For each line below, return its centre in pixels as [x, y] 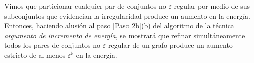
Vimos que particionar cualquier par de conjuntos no [85, 6]
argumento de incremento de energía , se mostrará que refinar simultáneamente [125, 35]
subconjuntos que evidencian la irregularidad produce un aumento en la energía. [127, 16]
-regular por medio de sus [211, 6]
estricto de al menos [35, 54]
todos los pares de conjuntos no [52, 45]
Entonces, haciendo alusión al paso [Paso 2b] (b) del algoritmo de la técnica [119, 26]
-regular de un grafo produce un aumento [169, 45]
